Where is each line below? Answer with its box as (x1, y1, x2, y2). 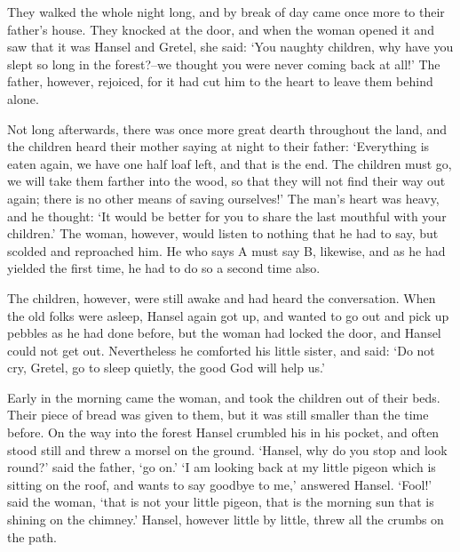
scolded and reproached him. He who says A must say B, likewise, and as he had (7, 241, 446, 260)
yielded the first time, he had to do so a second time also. (7, 259, 321, 277)
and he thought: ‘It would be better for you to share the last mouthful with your (7, 206, 447, 225)
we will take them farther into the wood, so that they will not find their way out (7, 172, 446, 190)
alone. (7, 89, 39, 108)
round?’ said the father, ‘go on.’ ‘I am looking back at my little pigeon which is (7, 458, 436, 476)
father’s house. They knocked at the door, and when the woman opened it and (7, 20, 434, 38)
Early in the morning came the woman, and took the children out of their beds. (7, 388, 440, 406)
